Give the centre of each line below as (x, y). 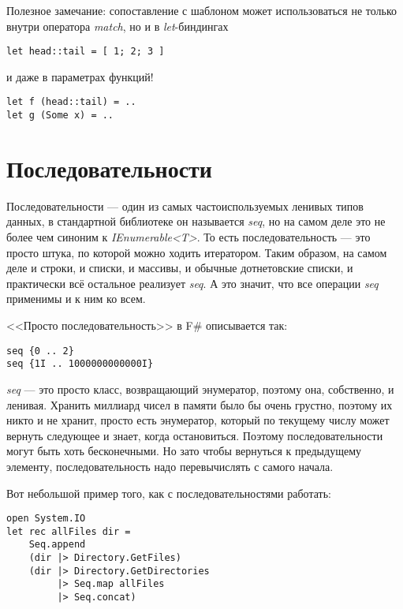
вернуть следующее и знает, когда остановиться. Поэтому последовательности (195, 435)
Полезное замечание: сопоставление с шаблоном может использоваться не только (201, 10)
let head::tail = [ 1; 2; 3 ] (86, 52)
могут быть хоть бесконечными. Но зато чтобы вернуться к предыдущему (184, 451)
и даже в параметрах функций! (80, 76)
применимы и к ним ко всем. (76, 299)
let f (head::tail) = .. (71, 102)
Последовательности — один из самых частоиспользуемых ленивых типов (185, 205)
